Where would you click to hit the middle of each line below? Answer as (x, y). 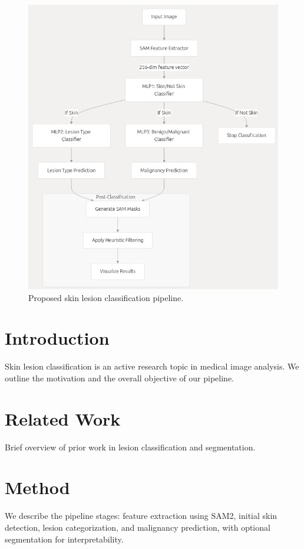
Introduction (57, 338)
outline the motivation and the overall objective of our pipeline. (120, 378)
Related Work (63, 418)
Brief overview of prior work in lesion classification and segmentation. (130, 447)
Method (37, 487)
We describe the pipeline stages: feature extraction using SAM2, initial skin (141, 516)
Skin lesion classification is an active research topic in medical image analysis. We (152, 366)
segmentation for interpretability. (64, 539)
